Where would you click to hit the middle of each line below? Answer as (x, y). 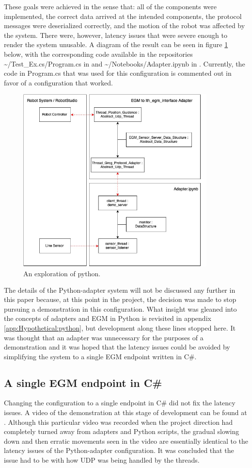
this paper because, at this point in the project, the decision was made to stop (120, 299)
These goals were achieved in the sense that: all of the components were (110, 6)
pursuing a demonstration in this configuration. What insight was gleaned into (120, 309)
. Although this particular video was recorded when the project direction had (118, 422)
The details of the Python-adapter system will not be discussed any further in (120, 290)
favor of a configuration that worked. (58, 82)
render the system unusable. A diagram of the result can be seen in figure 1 (116, 44)
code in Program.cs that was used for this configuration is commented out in (118, 73)
